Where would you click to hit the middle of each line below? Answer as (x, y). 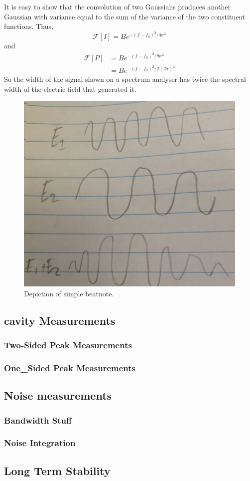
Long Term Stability (57, 470)
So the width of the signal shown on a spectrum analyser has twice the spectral (125, 79)
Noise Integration (40, 443)
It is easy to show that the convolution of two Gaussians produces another (117, 6)
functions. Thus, (29, 26)
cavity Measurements (60, 320)
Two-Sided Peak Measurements (68, 345)
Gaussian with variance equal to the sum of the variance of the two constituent (125, 16)
